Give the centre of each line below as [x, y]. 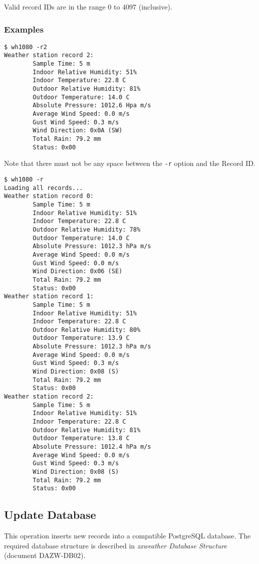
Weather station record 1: [49, 297]
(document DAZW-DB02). [45, 555]
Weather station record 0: [49, 196]
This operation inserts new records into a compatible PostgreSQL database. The [127, 536]
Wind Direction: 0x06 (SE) [78, 271]
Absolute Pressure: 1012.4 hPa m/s [92, 447]
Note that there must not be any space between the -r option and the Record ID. [130, 163]
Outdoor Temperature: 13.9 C [81, 338]
